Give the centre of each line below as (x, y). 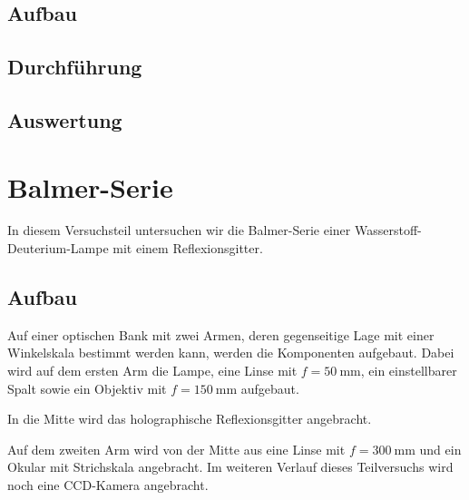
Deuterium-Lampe (58, 248)
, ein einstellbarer (409, 371)
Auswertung (65, 119)
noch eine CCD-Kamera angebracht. (108, 485)
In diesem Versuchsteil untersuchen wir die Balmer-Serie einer (179, 230)
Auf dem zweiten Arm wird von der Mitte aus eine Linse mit (176, 449)
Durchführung (75, 67)
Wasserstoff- (388, 230)
